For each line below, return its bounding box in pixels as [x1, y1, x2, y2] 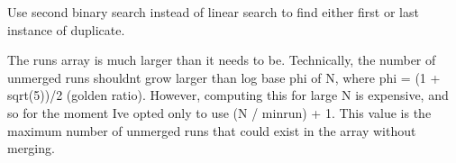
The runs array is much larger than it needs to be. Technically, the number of [7, 50, 436, 69]
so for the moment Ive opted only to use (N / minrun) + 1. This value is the [7, 103, 432, 122]
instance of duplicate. [7, 20, 125, 39]
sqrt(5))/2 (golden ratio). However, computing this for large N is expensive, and [7, 86, 449, 104]
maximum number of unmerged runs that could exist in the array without [7, 121, 416, 140]
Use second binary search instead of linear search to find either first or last [7, 3, 419, 21]
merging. [7, 139, 55, 158]
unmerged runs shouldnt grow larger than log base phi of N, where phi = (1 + [7, 68, 441, 86]
